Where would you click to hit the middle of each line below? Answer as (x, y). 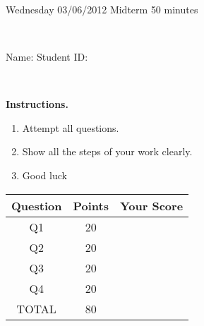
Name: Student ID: (47, 56)
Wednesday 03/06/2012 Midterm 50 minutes (102, 9)
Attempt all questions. (71, 127)
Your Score (151, 205)
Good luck (44, 175)
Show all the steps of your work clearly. (107, 151)
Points (91, 205)
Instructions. (37, 104)
